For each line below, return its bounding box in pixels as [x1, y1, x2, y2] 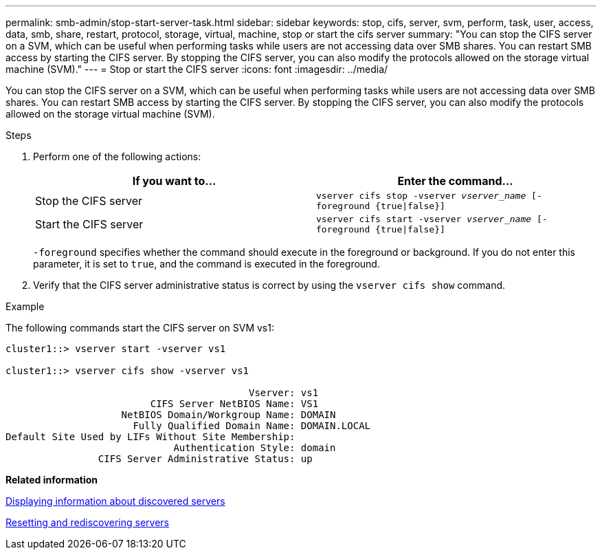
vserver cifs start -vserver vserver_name [316, 214, 532, 224]
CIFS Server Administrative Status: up [98, 453, 313, 464]
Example [5, 301, 45, 312]
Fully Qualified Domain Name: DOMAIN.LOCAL [133, 420, 371, 431]
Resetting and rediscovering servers [5, 516, 169, 528]
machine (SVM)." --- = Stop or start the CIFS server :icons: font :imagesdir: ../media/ [5, 63, 388, 75]
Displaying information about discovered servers [5, 495, 225, 507]
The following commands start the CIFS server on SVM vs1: [5, 322, 274, 334]
